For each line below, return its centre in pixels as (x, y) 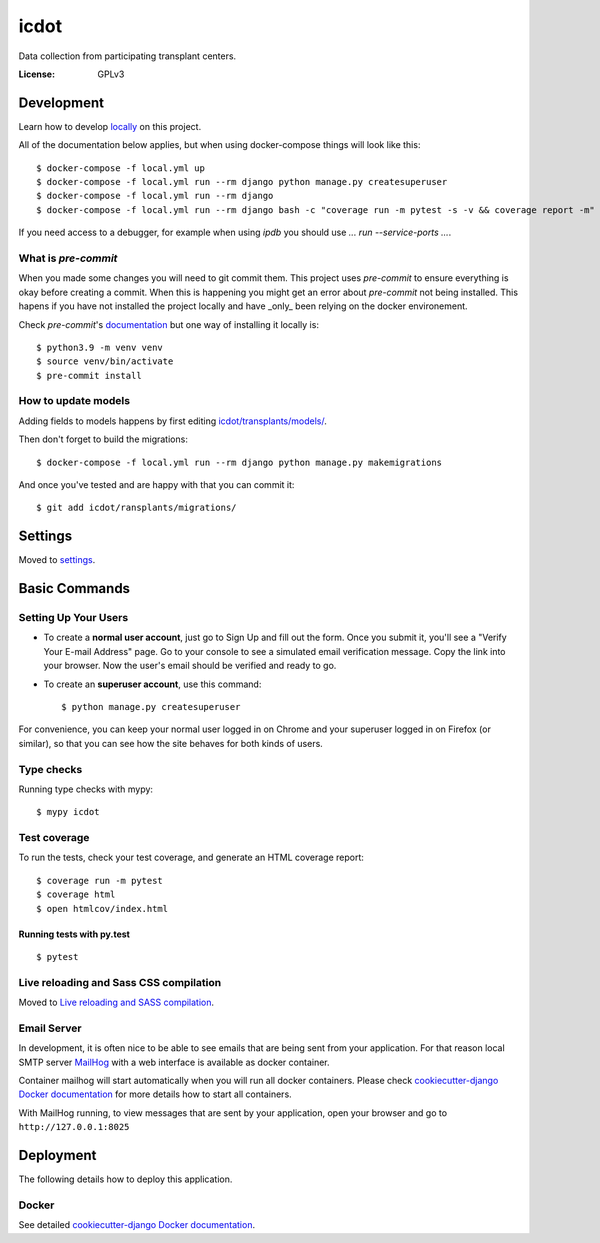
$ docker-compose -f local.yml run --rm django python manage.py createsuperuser (242, 182)
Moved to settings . (57, 560)
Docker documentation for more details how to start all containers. (155, 1094)
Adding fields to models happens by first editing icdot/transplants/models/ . (172, 421)
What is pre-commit (68, 258)
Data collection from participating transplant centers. (127, 56)
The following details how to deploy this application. (125, 1179)
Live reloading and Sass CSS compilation (120, 982)
